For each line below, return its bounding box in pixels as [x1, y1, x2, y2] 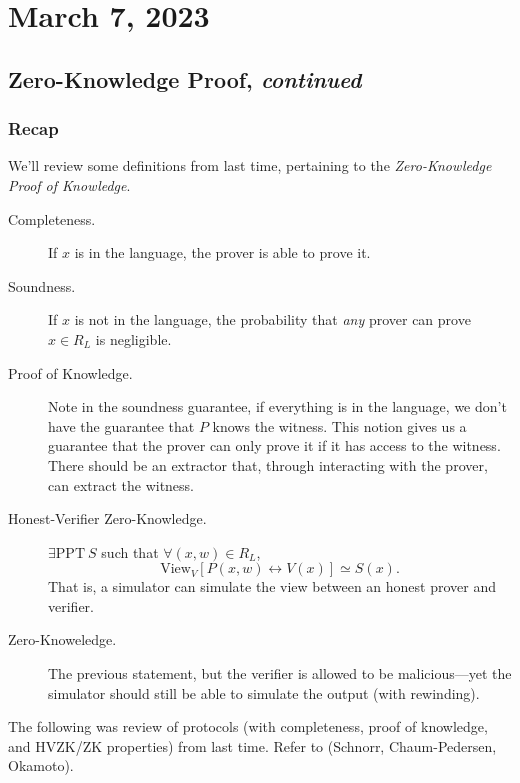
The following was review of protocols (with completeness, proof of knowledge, [8, 716, 488, 737]
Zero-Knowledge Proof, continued [8, 63, 362, 94]
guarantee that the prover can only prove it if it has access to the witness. [48, 435, 501, 456]
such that [101, 541, 159, 562]
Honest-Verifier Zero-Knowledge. [8, 508, 207, 529]
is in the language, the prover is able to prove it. [74, 242, 371, 263]
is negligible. [95, 328, 172, 349]
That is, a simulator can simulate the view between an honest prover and [48, 576, 496, 597]
